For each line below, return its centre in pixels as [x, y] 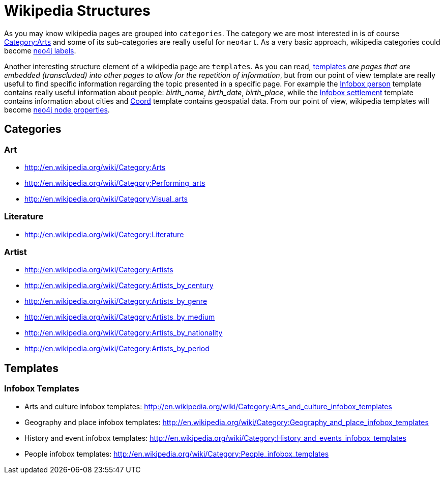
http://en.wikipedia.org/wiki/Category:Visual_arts [106, 199]
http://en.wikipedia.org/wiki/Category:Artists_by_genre [116, 301]
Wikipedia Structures [77, 11]
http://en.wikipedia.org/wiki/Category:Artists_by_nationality [124, 333]
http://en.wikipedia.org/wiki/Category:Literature [104, 234]
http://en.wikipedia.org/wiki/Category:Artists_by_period [117, 349]
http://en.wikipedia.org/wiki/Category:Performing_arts [115, 183]
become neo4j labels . [40, 50]
